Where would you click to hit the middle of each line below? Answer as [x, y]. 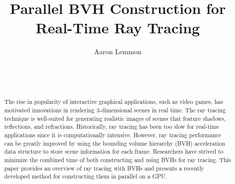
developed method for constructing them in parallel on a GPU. [86, 176]
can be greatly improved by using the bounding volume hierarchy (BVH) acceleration [115, 143]
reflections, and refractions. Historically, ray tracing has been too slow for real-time [112, 127]
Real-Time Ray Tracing [118, 28]
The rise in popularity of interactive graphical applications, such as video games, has [114, 102]
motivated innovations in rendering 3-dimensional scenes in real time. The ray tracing [115, 110]
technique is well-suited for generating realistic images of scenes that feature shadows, [115, 118]
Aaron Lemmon [118, 51]
